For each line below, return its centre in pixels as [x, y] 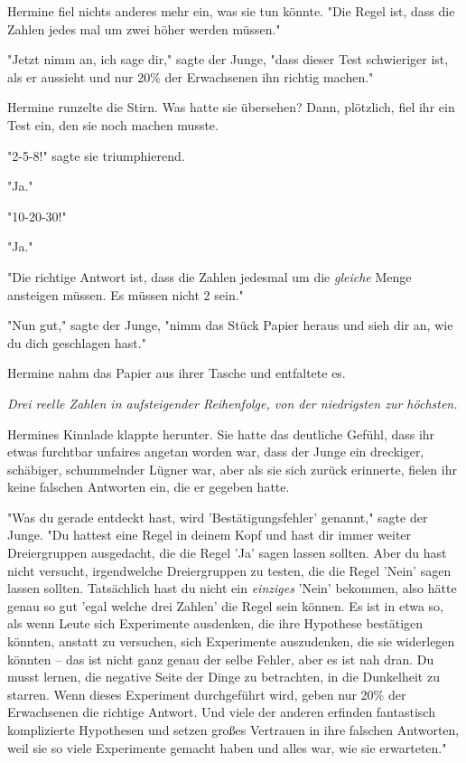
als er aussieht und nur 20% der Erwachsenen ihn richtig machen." [191, 76]
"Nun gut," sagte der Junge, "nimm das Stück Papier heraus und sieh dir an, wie [230, 325]
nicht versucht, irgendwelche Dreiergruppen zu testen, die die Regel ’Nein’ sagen [229, 570]
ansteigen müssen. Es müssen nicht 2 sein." [126, 294]
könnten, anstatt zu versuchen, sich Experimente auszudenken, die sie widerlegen [231, 641]
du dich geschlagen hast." [77, 342]
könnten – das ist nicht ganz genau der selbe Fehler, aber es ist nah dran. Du [221, 659]
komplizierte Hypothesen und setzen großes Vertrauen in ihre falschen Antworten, [233, 730]
